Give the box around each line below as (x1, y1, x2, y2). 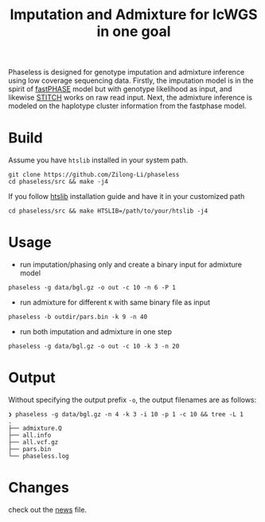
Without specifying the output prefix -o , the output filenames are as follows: (8, 395, 257, 404)
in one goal (96, 22, 171, 41)
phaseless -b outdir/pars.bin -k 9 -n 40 (8, 313, 148, 321)
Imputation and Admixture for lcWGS (10, 6, 258, 24)
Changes (8, 479, 69, 497)
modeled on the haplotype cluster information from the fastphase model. (8, 101, 247, 111)
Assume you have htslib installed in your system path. (8, 155, 189, 165)
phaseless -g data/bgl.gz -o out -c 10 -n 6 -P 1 (8, 284, 177, 292)
